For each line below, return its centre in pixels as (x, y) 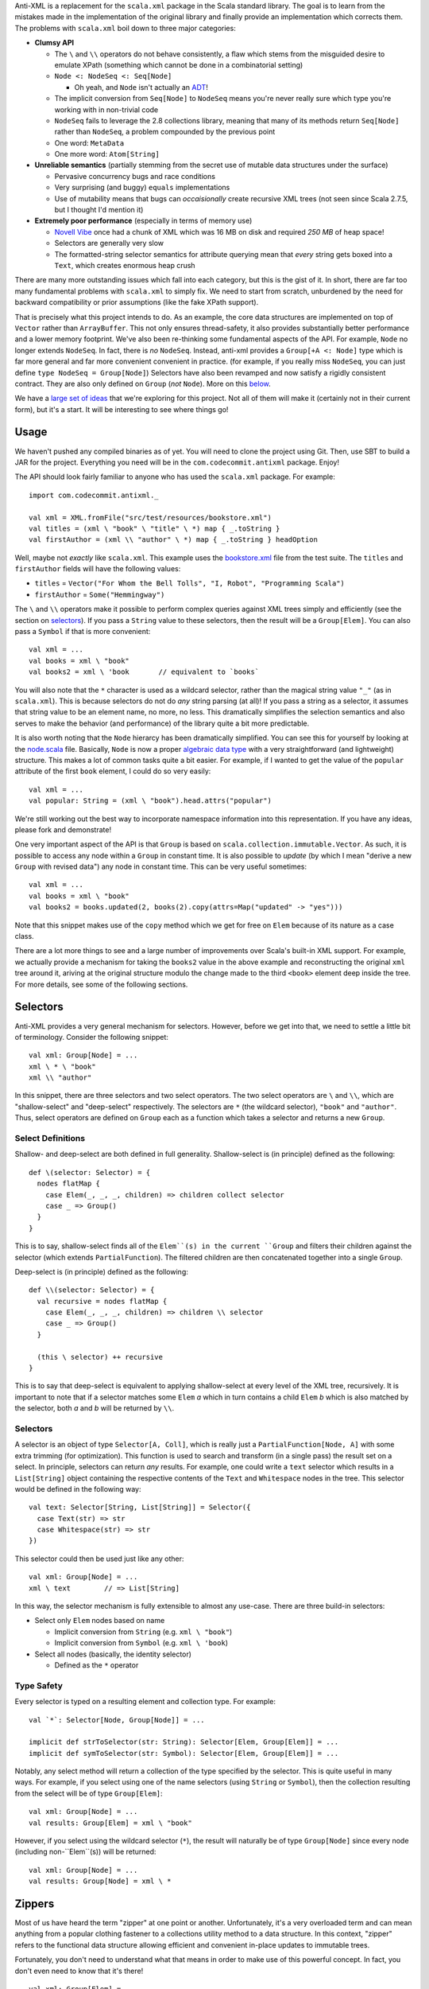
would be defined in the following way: (78, 1489)
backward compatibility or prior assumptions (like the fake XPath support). (137, 302)
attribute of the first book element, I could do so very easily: (113, 771)
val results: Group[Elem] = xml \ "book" (110, 1823)
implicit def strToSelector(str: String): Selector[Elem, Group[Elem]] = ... (184, 1742)
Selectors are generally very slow (109, 243)
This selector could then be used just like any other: (99, 1559)
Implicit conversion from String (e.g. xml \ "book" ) (143, 1632)
